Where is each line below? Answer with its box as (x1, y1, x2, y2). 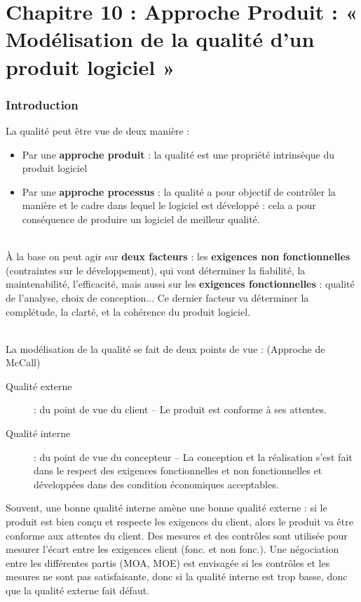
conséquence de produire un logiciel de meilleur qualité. (22, 211, 260, 226)
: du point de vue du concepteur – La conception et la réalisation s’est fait (34, 449, 353, 464)
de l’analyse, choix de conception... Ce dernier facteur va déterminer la (6, 290, 309, 305)
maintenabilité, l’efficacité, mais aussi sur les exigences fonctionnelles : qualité (6, 276, 355, 291)
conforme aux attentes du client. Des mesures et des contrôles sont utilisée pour (6, 528, 348, 542)
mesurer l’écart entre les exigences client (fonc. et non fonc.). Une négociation (6, 542, 339, 556)
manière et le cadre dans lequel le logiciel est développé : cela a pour (22, 198, 316, 213)
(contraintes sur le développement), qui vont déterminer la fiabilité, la (6, 262, 306, 277)
